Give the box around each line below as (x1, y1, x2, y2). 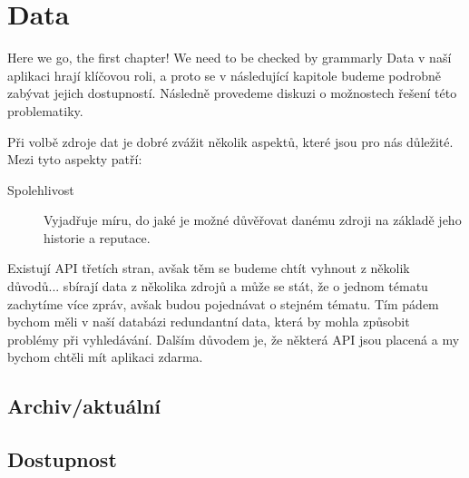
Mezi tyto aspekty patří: (7, 150, 142, 169)
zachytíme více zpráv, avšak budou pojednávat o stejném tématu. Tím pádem (7, 294, 439, 313)
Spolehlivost (7, 180, 74, 199)
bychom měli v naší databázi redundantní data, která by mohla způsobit (7, 312, 410, 331)
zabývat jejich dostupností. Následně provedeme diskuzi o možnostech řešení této (7, 83, 457, 102)
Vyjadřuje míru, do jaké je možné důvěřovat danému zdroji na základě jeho (44, 210, 462, 229)
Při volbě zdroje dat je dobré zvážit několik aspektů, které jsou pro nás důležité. (7, 132, 454, 151)
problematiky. (7, 101, 83, 120)
